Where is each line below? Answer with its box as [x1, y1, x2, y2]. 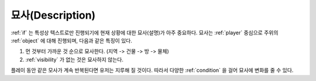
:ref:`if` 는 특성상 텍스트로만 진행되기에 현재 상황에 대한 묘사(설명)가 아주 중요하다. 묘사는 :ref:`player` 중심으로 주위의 [11, 29, 279, 36]
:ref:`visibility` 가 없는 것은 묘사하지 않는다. [25, 56, 124, 63]
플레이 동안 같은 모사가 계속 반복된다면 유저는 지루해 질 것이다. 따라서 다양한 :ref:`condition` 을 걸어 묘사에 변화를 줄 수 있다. [11, 67, 294, 74]
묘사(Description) [11, 9, 96, 22]
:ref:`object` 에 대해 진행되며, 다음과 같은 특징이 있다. [11, 37, 133, 44]
